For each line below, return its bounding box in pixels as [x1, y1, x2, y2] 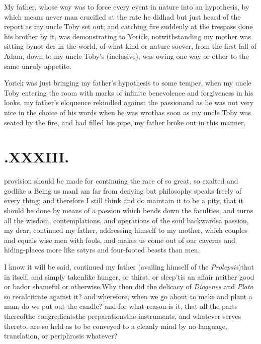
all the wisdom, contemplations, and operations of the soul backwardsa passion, [4, 215, 249, 225]
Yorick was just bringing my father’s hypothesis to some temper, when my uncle [4, 77, 251, 88]
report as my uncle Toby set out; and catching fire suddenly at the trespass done [4, 21, 253, 32]
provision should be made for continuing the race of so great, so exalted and [4, 176, 238, 186]
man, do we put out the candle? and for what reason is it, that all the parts [4, 301, 238, 311]
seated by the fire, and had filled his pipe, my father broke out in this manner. [4, 117, 246, 127]
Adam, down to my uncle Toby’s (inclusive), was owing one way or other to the [4, 50, 249, 61]
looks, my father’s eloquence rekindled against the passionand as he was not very [4, 97, 254, 108]
